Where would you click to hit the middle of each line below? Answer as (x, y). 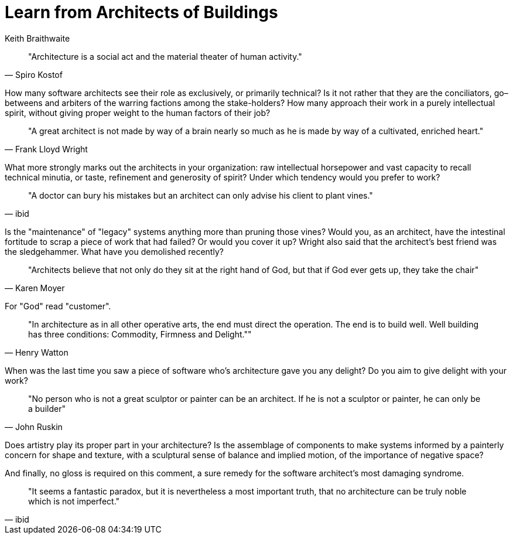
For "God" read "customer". (58, 306)
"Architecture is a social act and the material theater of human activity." (165, 56)
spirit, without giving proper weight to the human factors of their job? (138, 112)
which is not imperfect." (74, 501)
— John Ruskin (34, 427)
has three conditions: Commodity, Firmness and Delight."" (140, 334)
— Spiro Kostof (34, 74)
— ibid (17, 213)
